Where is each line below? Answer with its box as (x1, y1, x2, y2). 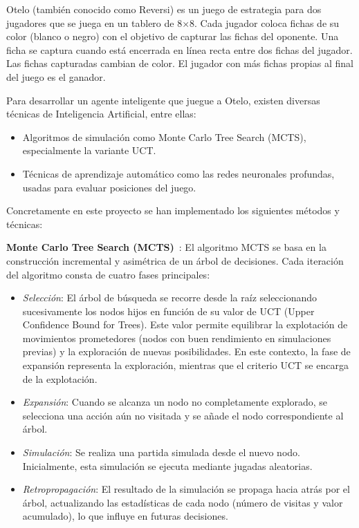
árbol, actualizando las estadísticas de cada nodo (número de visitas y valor (22, 495, 343, 509)
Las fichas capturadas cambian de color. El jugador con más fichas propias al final (6, 56, 353, 70)
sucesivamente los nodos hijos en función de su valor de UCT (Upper (22, 303, 315, 318)
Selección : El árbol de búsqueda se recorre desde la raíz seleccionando (22, 290, 317, 305)
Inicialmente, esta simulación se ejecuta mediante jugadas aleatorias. (22, 458, 313, 473)
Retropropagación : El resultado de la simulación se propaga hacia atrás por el (22, 482, 350, 496)
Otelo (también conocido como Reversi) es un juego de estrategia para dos (6, 2, 322, 16)
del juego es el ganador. (6, 69, 106, 84)
